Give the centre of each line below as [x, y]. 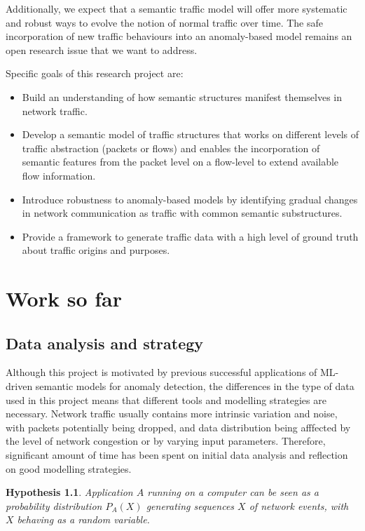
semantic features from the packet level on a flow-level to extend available [180, 162]
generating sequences [190, 505]
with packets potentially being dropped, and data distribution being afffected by [178, 427]
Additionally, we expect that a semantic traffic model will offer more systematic [177, 8]
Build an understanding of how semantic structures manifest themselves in [182, 96]
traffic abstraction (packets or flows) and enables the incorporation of [171, 148]
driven [19, 386]
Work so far [64, 298]
